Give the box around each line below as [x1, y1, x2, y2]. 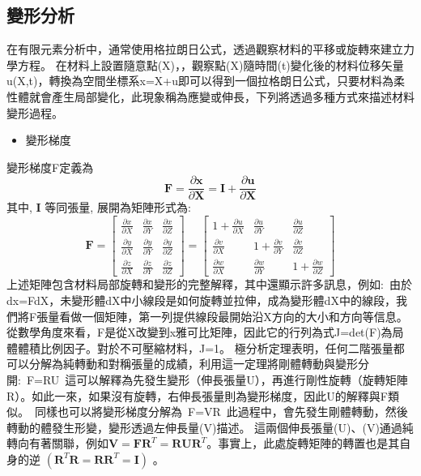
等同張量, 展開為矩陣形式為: [45, 199, 191, 216]
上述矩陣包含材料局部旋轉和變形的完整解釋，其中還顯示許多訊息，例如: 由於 [6, 276, 412, 293]
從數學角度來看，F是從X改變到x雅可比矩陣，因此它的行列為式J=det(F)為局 [6, 324, 404, 341]
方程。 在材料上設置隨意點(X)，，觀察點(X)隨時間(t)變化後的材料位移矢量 [17, 56, 404, 73]
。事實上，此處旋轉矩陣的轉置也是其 [206, 435, 400, 452]
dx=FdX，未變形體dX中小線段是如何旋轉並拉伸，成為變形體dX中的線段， [6, 291, 396, 308]
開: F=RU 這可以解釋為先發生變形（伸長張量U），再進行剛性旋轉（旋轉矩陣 [6, 371, 408, 388]
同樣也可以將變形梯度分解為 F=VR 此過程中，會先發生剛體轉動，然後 [34, 403, 408, 420]
